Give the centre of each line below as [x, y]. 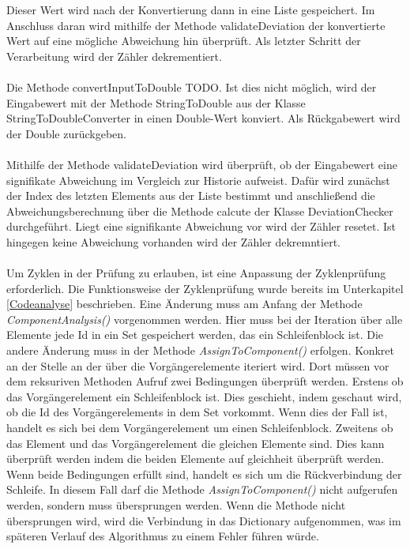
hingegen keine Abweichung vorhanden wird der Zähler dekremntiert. [173, 241]
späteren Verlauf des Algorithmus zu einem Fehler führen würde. [163, 536]
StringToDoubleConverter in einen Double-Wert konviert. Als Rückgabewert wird [203, 118]
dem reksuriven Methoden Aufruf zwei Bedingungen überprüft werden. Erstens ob [205, 381]
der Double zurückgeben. [66, 133]
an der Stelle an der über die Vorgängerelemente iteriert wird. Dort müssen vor [198, 365]
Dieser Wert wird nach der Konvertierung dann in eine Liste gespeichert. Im [191, 9]
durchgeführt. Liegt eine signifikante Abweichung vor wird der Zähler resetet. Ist [201, 226]
